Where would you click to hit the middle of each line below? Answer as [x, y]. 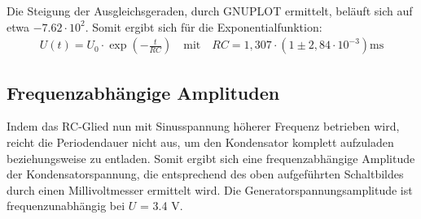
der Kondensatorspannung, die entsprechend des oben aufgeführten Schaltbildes [205, 174]
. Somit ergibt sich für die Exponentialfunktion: [204, 26]
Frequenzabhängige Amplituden [143, 92]
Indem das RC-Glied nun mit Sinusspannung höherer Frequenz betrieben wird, [203, 126]
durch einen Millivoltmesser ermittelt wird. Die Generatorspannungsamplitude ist [210, 189]
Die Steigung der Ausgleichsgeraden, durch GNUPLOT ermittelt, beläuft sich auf [210, 11]
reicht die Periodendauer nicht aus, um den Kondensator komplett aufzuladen [200, 142]
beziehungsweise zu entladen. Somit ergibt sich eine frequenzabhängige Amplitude [211, 158]
